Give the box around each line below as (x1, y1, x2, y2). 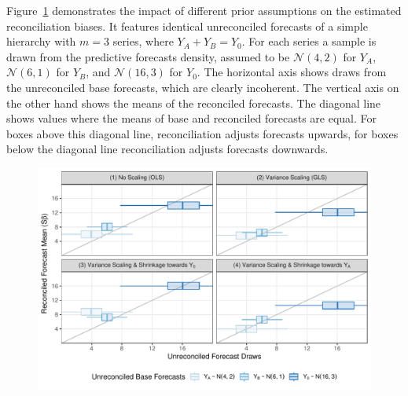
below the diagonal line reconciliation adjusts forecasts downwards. (6, 141, 329, 157)
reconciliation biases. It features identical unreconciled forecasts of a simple (6, 17, 368, 34)
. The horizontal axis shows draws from (197, 64, 387, 80)
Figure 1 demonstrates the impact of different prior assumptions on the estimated (6, 2, 402, 18)
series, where (112, 33, 174, 49)
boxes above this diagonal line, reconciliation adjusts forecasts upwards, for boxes (6, 125, 399, 141)
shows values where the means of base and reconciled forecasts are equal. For (6, 110, 377, 126)
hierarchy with (6, 33, 76, 49)
